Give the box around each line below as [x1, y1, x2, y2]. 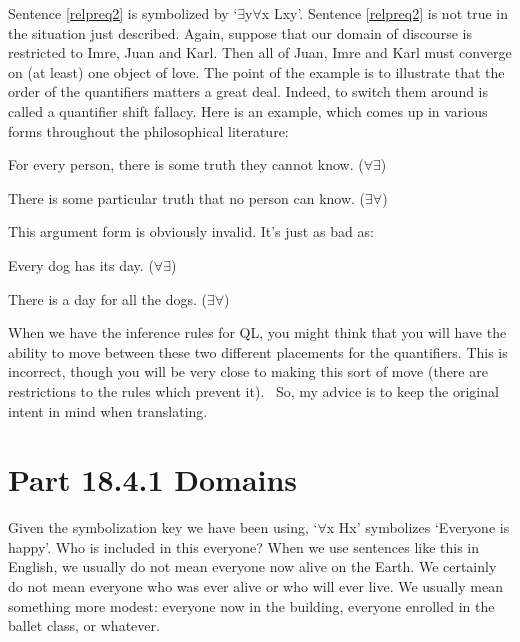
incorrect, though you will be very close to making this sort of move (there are [8, 361, 488, 382]
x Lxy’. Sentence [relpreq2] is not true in [261, 3, 509, 23]
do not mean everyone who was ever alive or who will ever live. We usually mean [8, 576, 503, 596]
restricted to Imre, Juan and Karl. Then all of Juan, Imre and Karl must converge [8, 42, 512, 63]
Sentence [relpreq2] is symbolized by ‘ [8, 3, 238, 23]
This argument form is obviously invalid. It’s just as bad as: [8, 221, 374, 242]
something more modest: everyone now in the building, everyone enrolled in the [8, 595, 495, 616]
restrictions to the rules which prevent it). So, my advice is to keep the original [8, 380, 499, 401]
